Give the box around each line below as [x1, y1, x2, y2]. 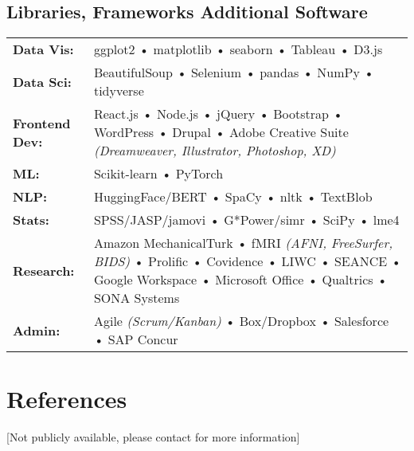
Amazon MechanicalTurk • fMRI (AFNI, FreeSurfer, [93, 233, 393, 253]
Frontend [13, 113, 71, 132]
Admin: [13, 320, 61, 339]
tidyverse [93, 81, 144, 100]
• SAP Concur [93, 330, 178, 349]
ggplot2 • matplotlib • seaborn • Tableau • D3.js [93, 40, 383, 59]
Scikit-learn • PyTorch [93, 164, 224, 183]
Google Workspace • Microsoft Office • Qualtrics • [93, 270, 388, 289]
